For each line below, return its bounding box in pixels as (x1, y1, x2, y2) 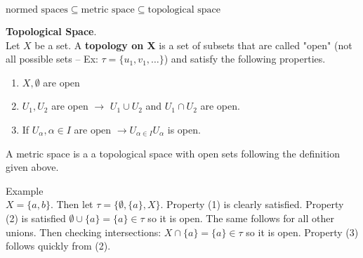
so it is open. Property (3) (246, 224, 359, 239)
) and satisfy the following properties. (164, 51, 326, 66)
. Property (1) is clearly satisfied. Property (160, 197, 344, 212)
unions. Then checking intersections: (6, 224, 161, 239)
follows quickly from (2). (6, 238, 111, 253)
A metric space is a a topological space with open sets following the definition (6, 146, 340, 160)
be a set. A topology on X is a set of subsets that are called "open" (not (34, 37, 352, 52)
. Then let (50, 197, 93, 212)
